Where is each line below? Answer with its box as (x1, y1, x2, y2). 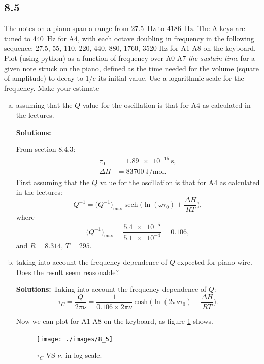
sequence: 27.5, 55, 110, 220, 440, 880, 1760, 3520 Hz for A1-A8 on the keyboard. (4, 43, 256, 53)
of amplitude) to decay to (4, 73, 83, 83)
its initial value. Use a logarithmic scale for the (98, 73, 244, 83)
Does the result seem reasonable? (16, 266, 119, 277)
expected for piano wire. (177, 257, 252, 267)
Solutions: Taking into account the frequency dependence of (16, 284, 207, 294)
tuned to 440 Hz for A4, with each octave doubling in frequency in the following (4, 33, 254, 43)
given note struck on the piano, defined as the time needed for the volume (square (4, 63, 259, 73)
